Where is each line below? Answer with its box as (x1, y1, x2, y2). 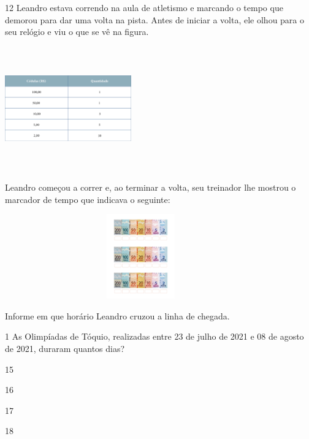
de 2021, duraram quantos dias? (5, 342, 125, 355)
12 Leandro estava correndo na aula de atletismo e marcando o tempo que (5, 1, 283, 13)
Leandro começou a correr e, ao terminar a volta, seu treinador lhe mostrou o (5, 181, 296, 194)
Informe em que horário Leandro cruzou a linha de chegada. (5, 309, 230, 322)
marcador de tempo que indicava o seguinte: (5, 193, 170, 205)
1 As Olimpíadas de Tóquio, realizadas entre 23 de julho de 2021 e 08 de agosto (5, 330, 304, 343)
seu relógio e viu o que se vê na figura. (5, 25, 149, 38)
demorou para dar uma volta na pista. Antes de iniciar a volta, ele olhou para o (5, 13, 305, 26)
